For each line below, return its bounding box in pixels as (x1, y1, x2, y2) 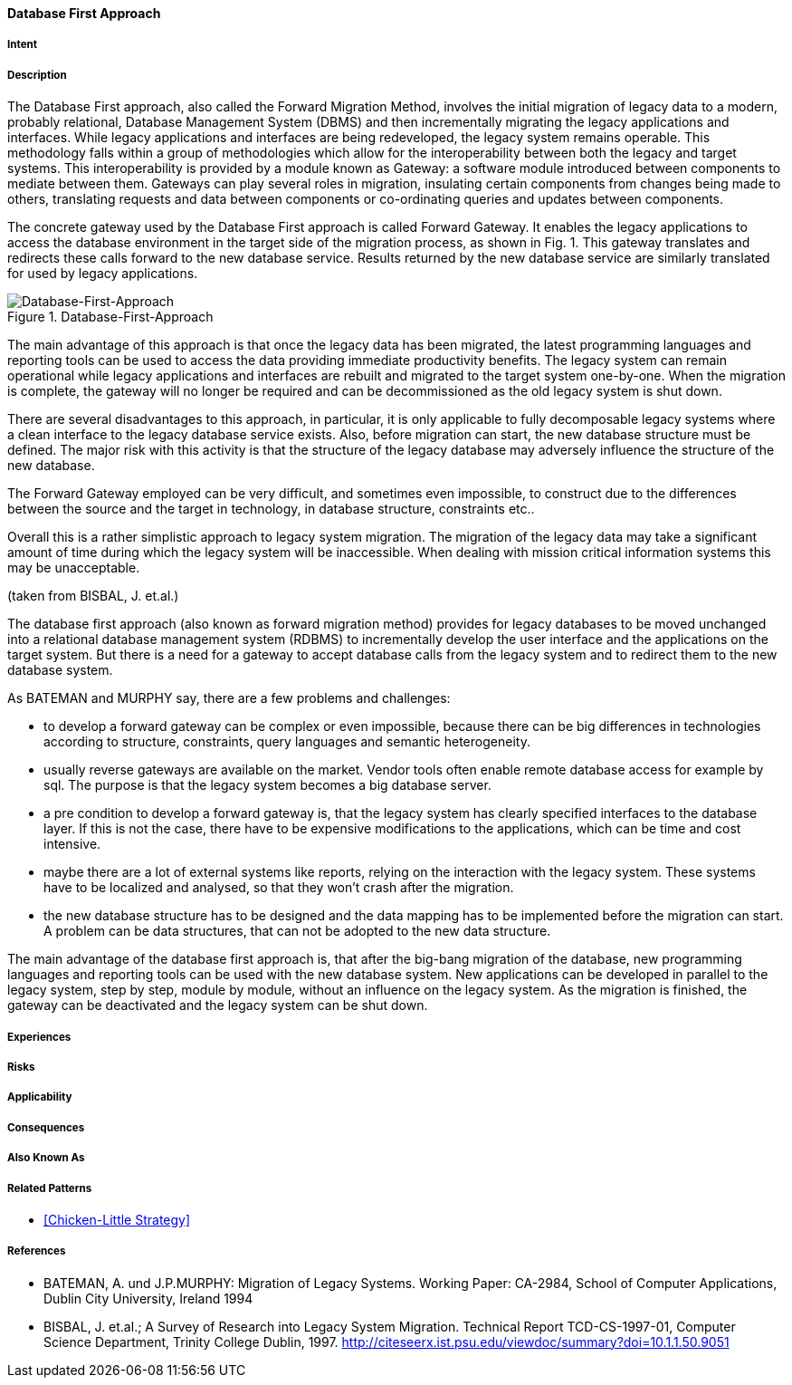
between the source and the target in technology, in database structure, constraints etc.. (7, 501, 535, 517)
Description (7, 68, 67, 82)
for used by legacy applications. (7, 265, 198, 282)
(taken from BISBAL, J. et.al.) (7, 588, 179, 604)
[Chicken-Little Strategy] (43, 1211, 191, 1227)
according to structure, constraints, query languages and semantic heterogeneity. (43, 734, 530, 750)
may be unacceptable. (7, 560, 140, 576)
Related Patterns (7, 1181, 92, 1195)
